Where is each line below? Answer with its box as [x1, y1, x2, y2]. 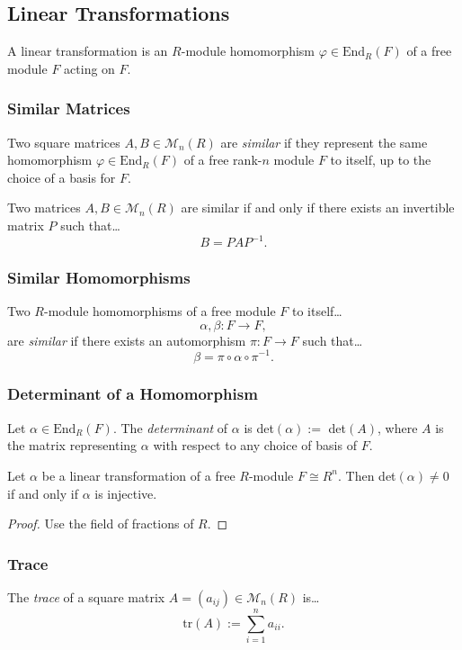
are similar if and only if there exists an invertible [181, 198, 455, 217]
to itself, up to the [330, 150, 431, 169]
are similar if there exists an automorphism [7, 330, 246, 349]
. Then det [337, 465, 396, 484]
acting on [64, 59, 115, 77]
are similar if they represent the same [220, 132, 428, 151]
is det [244, 418, 274, 437]
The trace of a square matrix [7, 587, 165, 606]
